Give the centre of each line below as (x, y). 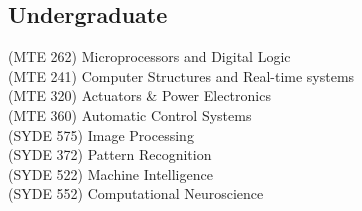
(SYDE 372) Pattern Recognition (110, 154)
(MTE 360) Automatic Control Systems (130, 114)
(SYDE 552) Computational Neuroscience (136, 193)
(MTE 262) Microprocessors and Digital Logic (149, 56)
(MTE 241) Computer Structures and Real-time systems (181, 75)
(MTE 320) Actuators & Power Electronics (139, 95)
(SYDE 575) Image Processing (101, 134)
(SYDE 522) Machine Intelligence (110, 173)
